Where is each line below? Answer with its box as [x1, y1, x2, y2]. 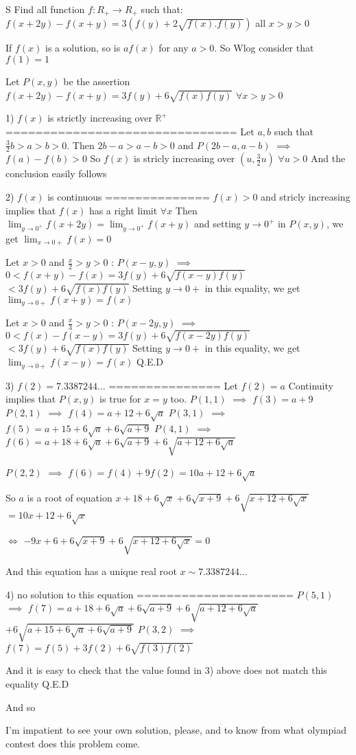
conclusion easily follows [5, 166, 107, 181]
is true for [99, 392, 141, 406]
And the [311, 151, 346, 166]
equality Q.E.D [5, 677, 69, 690]
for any [158, 41, 189, 55]
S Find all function [5, 2, 85, 16]
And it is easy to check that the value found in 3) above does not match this [5, 663, 327, 677]
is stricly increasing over [134, 151, 235, 166]
